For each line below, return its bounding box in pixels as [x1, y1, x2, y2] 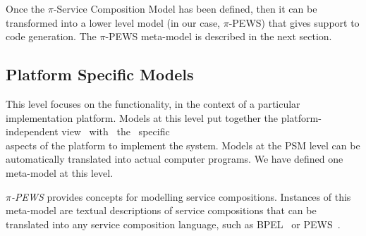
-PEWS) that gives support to [228, 15, 360, 30]
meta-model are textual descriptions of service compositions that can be [6, 203, 317, 218]
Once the [6, 1, 45, 15]
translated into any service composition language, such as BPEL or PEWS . [6, 216, 341, 231]
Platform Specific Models [6, 63, 194, 85]
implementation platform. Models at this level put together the [6, 110, 279, 125]
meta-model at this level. [6, 165, 114, 180]
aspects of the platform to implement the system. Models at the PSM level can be [6, 137, 360, 152]
